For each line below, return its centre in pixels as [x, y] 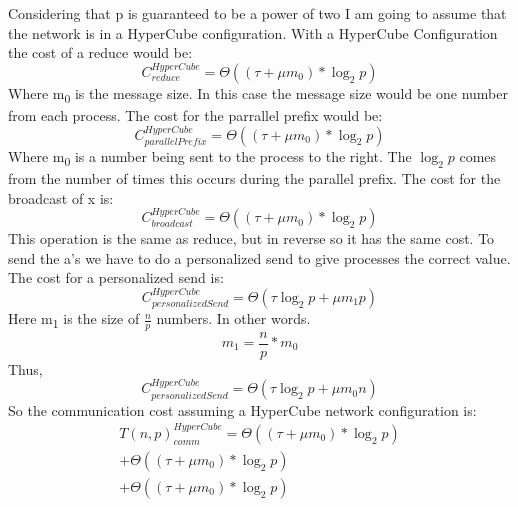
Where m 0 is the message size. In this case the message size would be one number [258, 94]
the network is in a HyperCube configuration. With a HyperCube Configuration [253, 32]
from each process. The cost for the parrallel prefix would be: [195, 114]
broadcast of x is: [61, 197]
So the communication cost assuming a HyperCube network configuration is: [242, 409]
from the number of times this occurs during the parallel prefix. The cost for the [254, 178]
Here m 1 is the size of [74, 320]
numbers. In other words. [233, 318]
